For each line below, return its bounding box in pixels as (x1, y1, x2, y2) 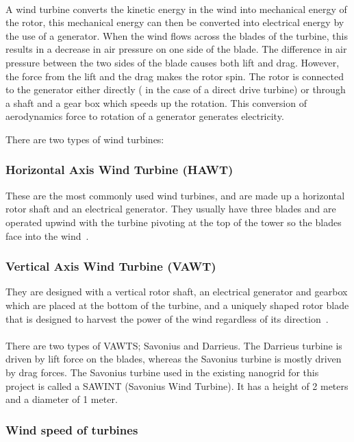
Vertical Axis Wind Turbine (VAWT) (5, 258, 216, 275)
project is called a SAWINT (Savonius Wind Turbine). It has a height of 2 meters (5, 378, 349, 393)
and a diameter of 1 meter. (5, 392, 118, 406)
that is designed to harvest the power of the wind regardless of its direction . (5, 311, 329, 326)
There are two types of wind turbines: (5, 132, 164, 146)
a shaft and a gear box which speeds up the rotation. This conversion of (5, 95, 307, 110)
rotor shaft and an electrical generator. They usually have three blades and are (5, 201, 336, 216)
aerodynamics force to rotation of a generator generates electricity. (5, 109, 284, 123)
